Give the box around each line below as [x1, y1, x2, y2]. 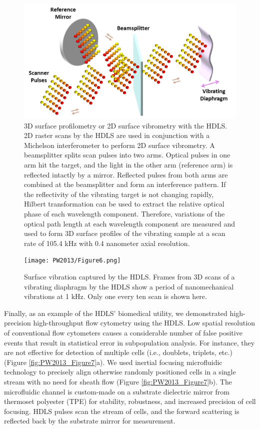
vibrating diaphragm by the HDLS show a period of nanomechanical [24, 281, 234, 291]
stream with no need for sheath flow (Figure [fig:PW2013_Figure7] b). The [4, 376, 232, 386]
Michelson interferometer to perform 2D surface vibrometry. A [24, 139, 215, 150]
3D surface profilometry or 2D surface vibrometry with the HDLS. [24, 120, 227, 130]
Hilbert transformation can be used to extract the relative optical [24, 198, 224, 209]
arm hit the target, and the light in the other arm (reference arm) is [24, 159, 233, 170]
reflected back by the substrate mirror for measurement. [4, 415, 175, 426]
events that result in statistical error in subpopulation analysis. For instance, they [4, 337, 255, 347]
